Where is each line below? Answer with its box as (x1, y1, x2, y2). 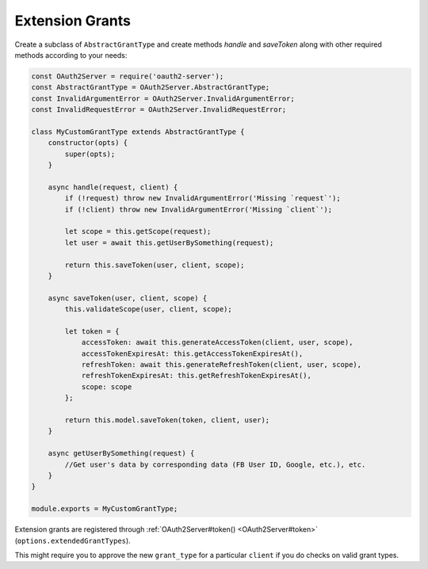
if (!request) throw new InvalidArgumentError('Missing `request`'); (64, 194, 341, 203)
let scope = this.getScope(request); (64, 227, 212, 236)
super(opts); (64, 149, 116, 158)
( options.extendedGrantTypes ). (14, 536, 131, 545)
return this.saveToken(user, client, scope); (64, 260, 245, 269)
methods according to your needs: (14, 50, 128, 59)
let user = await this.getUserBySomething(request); (64, 238, 274, 247)
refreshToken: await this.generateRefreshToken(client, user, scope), (81, 361, 362, 369)
